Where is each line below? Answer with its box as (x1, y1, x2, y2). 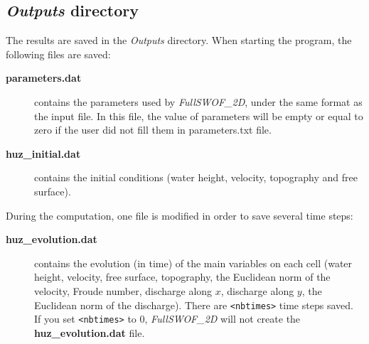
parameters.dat (6, 70, 82, 85)
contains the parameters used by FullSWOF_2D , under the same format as (34, 94, 363, 109)
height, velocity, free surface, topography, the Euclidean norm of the (34, 269, 331, 284)
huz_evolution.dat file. (34, 325, 145, 340)
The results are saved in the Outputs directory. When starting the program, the (6, 33, 352, 48)
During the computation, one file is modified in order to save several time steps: (6, 208, 353, 222)
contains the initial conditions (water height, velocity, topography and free (34, 170, 358, 185)
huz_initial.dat (6, 146, 81, 161)
